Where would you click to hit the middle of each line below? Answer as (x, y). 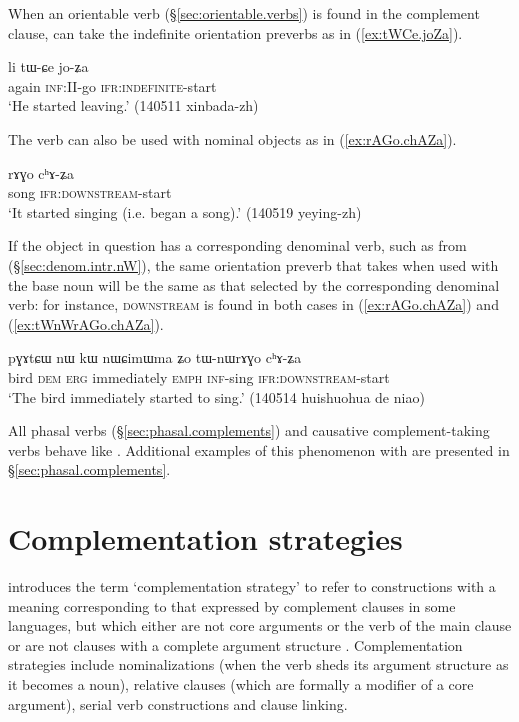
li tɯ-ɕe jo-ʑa (48, 66)
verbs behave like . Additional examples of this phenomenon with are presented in (259, 449)
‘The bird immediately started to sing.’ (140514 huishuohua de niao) (216, 396)
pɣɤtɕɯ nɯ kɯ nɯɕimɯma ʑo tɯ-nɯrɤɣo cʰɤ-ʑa (155, 357)
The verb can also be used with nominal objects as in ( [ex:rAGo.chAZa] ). (232, 138)
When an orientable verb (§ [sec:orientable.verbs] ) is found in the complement (244, 13)
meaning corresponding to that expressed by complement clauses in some (232, 605)
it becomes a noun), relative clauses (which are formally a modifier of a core (241, 683)
